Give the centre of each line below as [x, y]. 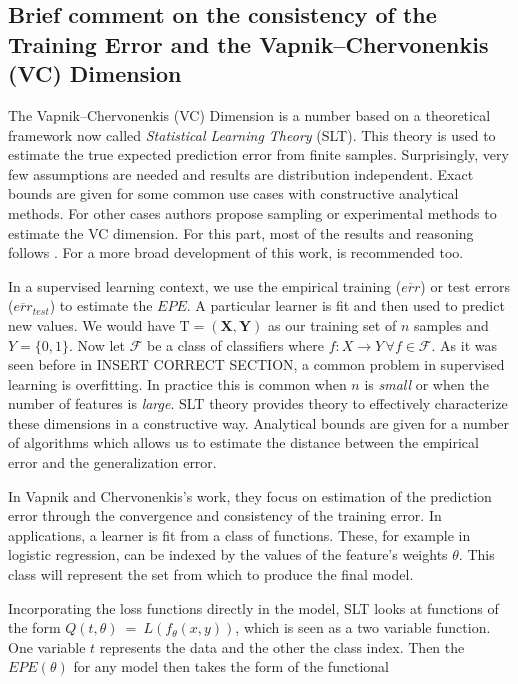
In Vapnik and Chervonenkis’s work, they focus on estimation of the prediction [250, 495]
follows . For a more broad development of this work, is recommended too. [236, 252]
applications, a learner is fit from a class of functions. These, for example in [239, 534]
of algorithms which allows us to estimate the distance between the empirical [243, 442]
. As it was [464, 344]
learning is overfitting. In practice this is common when [177, 383]
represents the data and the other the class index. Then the [282, 646]
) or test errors [465, 285]
